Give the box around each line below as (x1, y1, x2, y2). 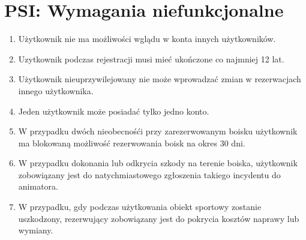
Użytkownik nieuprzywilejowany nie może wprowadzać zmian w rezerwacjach (18, 73, 301, 85)
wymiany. (18, 224, 53, 236)
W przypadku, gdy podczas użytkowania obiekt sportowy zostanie (18, 200, 262, 213)
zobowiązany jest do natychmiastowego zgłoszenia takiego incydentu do (18, 168, 281, 181)
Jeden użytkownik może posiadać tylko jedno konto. (18, 104, 209, 117)
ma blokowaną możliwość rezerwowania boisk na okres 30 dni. (18, 136, 245, 149)
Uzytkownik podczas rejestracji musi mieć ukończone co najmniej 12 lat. (18, 52, 284, 65)
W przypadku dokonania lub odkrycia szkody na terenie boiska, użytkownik (18, 157, 298, 169)
